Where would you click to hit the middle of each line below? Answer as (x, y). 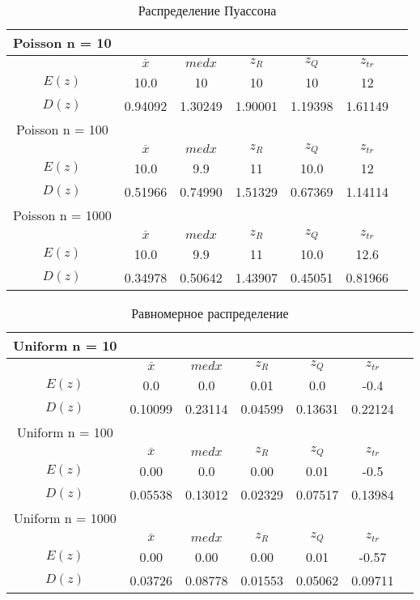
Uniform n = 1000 (65, 517)
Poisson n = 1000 (62, 215)
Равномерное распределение (210, 313)
